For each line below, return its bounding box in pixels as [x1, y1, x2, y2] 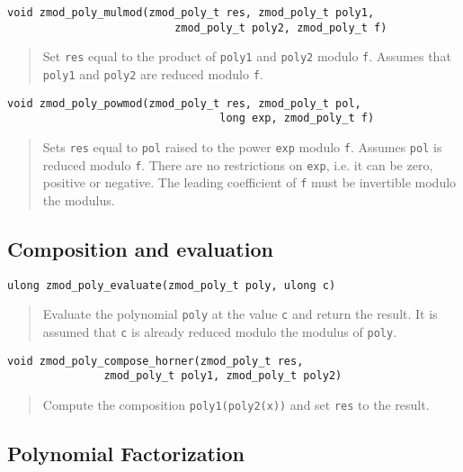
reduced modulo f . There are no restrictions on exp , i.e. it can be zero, [42, 155, 433, 174]
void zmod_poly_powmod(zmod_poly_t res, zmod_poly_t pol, [7, 96, 361, 110]
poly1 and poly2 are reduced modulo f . [42, 64, 263, 83]
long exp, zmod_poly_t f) [219, 112, 375, 125]
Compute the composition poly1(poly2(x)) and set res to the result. [42, 395, 430, 413]
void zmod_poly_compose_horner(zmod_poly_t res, [7, 354, 304, 368]
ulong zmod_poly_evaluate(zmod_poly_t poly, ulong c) [7, 278, 336, 292]
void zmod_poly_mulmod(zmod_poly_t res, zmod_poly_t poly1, [7, 6, 375, 19]
